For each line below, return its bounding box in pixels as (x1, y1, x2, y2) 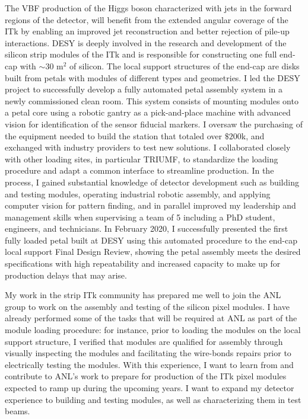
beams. (5, 405, 30, 417)
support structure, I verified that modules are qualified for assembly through (5, 335, 283, 347)
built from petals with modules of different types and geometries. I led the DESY (5, 71, 300, 84)
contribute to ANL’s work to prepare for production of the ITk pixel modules (5, 370, 287, 382)
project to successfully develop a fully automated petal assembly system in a (5, 83, 282, 95)
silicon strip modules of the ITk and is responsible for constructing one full (5, 48, 277, 60)
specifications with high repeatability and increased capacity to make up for (5, 257, 281, 270)
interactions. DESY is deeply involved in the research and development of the (5, 36, 287, 49)
